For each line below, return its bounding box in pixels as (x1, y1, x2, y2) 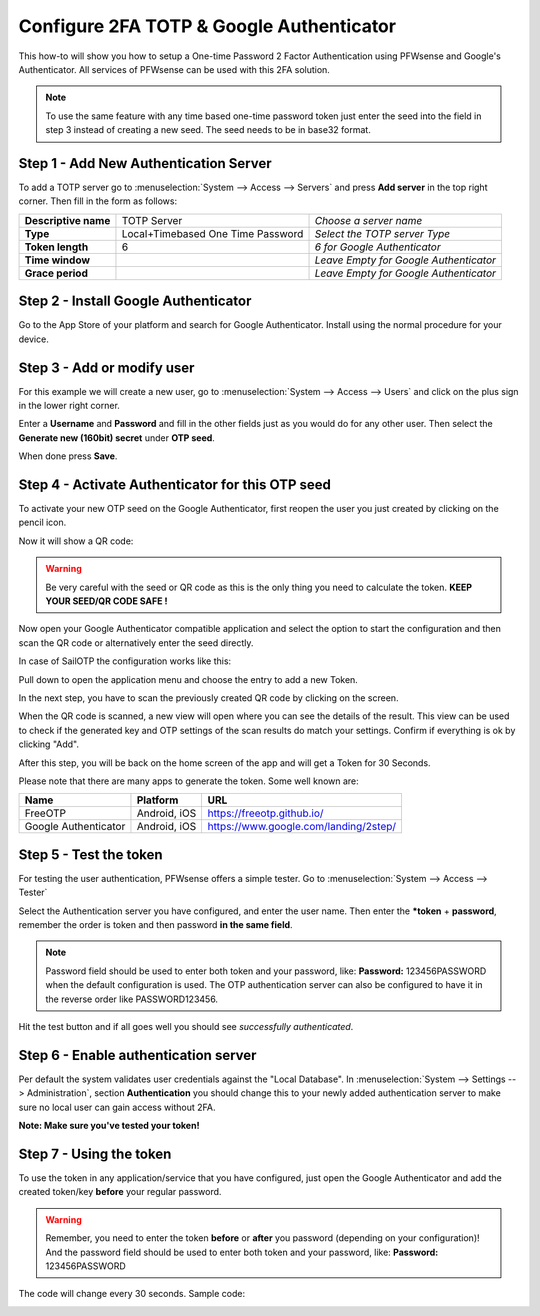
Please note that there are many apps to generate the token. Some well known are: (18, 775, 359, 787)
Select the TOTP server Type (314, 226, 450, 240)
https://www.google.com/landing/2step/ (207, 820, 397, 834)
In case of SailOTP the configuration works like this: (18, 655, 232, 667)
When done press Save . (18, 450, 118, 462)
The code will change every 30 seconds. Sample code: (18, 1288, 245, 1300)
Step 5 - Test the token (18, 846, 164, 863)
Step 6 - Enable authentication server (18, 1046, 257, 1064)
